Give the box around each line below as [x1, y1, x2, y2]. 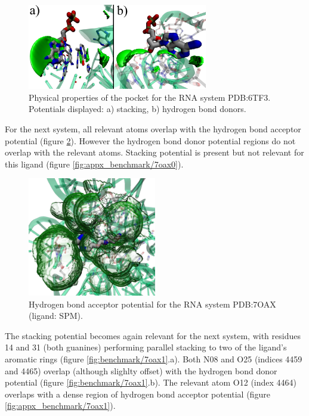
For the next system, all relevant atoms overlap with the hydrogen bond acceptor [5, 123, 301, 135]
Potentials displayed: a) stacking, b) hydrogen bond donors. [29, 103, 246, 115]
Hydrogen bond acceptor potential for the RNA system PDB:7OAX [29, 297, 276, 310]
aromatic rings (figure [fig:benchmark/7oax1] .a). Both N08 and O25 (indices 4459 [5, 352, 302, 365]
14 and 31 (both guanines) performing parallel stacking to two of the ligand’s [5, 341, 287, 353]
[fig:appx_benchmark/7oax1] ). [5, 399, 116, 412]
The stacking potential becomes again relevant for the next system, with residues [5, 329, 301, 342]
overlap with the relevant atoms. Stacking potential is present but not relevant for [5, 146, 304, 159]
